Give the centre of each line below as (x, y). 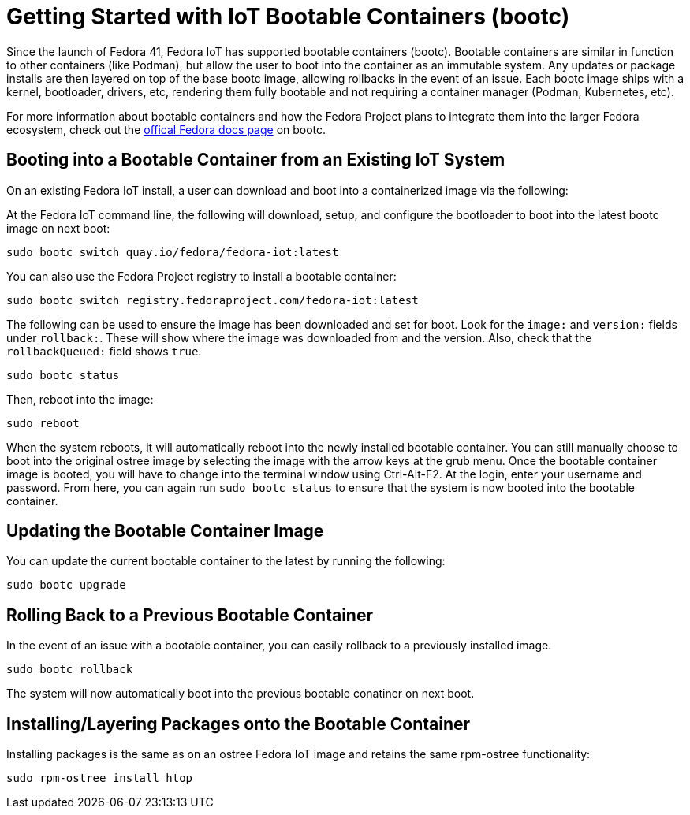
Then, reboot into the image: (80, 399)
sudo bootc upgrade (66, 585)
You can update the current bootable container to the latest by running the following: (226, 561)
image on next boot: (58, 228)
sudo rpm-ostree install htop (100, 778)
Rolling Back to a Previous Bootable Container (190, 615)
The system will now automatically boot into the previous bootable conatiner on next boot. (241, 694)
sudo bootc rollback (70, 670)
